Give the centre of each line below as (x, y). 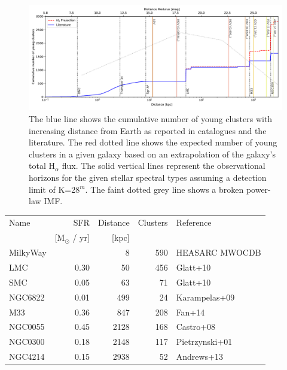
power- (258, 189)
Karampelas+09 (205, 297)
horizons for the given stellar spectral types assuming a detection (148, 177)
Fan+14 (190, 312)
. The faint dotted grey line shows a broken (164, 189)
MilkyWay (28, 252)
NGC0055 (27, 327)
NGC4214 (27, 357)
